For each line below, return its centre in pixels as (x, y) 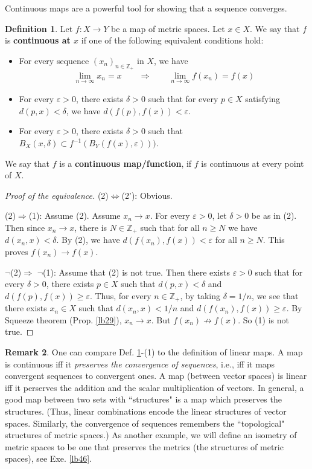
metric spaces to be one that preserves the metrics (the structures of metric (144, 446)
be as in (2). (274, 215)
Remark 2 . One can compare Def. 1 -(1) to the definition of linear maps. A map (154, 352)
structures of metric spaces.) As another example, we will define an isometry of (151, 435)
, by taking (200, 295)
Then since (25, 227)
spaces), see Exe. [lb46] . (48, 458)
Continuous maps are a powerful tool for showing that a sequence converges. (146, 8)
